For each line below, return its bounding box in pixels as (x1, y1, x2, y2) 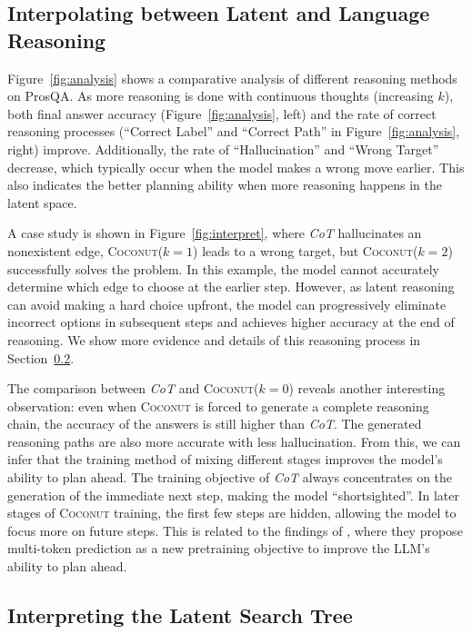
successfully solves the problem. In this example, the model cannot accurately (7, 259, 439, 278)
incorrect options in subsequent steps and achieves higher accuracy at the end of (7, 312, 455, 332)
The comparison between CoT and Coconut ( (7, 379, 259, 398)
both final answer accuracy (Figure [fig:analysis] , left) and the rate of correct (7, 104, 437, 123)
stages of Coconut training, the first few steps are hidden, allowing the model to (7, 503, 457, 522)
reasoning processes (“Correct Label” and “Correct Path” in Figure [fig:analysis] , (7, 122, 460, 141)
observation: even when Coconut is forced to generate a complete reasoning (7, 396, 429, 415)
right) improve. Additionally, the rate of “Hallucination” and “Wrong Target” (7, 139, 439, 158)
